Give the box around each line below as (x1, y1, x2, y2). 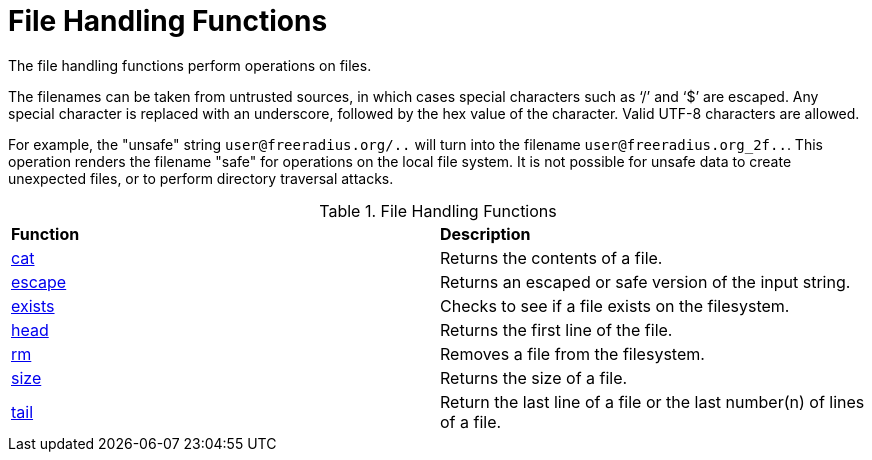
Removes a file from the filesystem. (440, 343, 705, 364)
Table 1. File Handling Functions (319, 200, 557, 221)
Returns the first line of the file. (440, 319, 673, 340)
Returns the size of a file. (440, 367, 628, 388)
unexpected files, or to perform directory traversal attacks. (8, 169, 394, 187)
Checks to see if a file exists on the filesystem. (440, 295, 790, 316)
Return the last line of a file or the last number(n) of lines (440, 391, 865, 412)
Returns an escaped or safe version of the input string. (440, 271, 851, 292)
